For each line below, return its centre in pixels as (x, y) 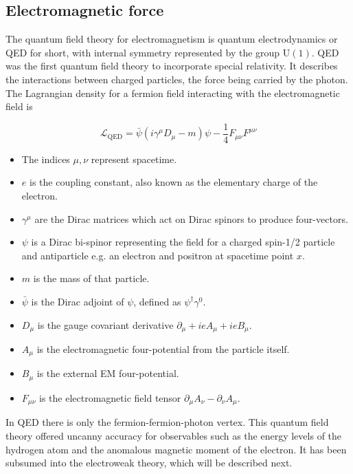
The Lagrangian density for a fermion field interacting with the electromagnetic (173, 93)
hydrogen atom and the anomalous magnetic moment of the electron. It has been (176, 449)
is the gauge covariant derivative (105, 324)
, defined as (157, 301)
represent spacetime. (134, 159)
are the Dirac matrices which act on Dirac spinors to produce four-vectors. (191, 218)
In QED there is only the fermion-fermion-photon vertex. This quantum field (167, 422)
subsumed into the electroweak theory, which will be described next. (149, 463)
